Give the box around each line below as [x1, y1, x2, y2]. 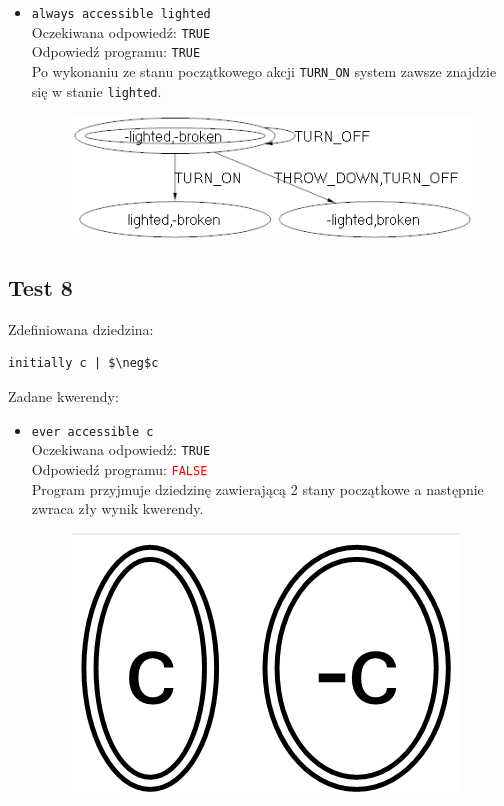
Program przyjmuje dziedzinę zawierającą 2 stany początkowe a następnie [31, 478, 484, 499]
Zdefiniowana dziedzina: [8, 318, 154, 339]
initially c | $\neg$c [8, 356, 159, 371]
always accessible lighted [31, 7, 211, 21]
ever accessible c [31, 424, 154, 439]
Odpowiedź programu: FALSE [31, 458, 208, 479]
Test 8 [8, 271, 73, 302]
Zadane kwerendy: [8, 385, 119, 406]
